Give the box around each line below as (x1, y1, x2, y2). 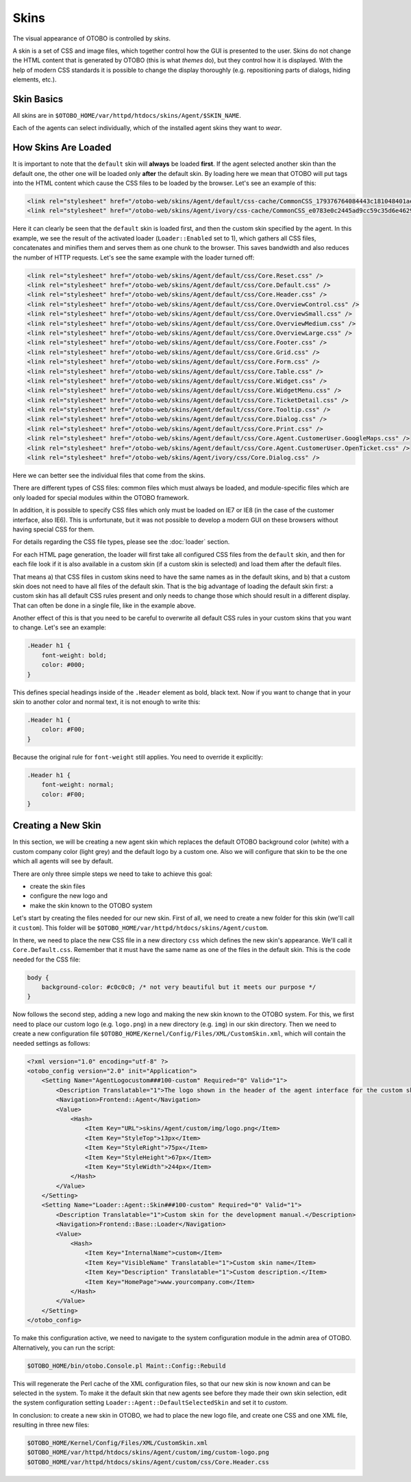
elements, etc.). (12, 75, 57, 84)
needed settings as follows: (12, 1039, 90, 1047)
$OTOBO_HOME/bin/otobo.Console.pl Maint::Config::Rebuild (27, 1361, 226, 1370)
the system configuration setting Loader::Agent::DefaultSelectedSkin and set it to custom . (12, 1398, 288, 1407)
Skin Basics (12, 93, 64, 105)
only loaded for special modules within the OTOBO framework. (12, 493, 190, 501)
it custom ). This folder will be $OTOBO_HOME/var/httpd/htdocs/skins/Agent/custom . (12, 923, 269, 931)
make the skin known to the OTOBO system (29, 901, 153, 909)
